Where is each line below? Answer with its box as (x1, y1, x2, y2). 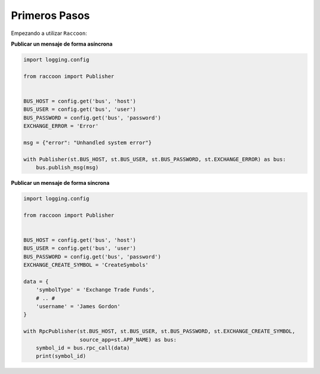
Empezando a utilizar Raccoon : (11, 30, 87, 37)
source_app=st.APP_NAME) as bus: (79, 336, 177, 343)
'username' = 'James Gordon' (36, 303, 121, 310)
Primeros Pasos (11, 9, 90, 22)
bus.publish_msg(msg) (36, 164, 99, 171)
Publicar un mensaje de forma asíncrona (11, 40, 113, 47)
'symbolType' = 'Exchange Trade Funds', (36, 286, 155, 293)
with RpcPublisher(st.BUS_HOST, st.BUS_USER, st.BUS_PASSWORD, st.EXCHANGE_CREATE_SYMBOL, (23, 328, 296, 335)
